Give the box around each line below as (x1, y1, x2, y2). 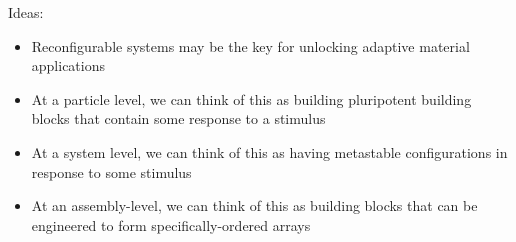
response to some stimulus (31, 161, 192, 182)
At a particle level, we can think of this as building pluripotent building (31, 88, 472, 109)
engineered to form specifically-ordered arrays (31, 214, 311, 235)
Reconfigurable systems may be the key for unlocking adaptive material (31, 35, 470, 56)
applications (31, 55, 106, 76)
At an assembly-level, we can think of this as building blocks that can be (31, 195, 478, 216)
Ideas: (8, 2, 44, 22)
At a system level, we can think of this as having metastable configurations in (31, 141, 508, 162)
